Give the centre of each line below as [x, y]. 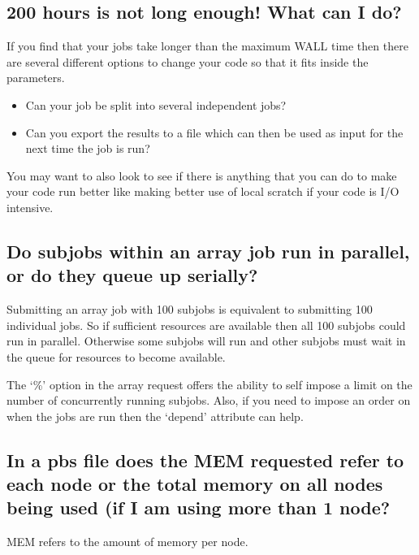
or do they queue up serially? [132, 275]
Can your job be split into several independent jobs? [156, 104]
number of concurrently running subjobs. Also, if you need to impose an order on [209, 400]
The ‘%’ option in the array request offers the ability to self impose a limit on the [209, 384]
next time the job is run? [88, 148]
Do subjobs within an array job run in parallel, [208, 251]
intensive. [30, 207]
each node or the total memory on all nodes [195, 484]
